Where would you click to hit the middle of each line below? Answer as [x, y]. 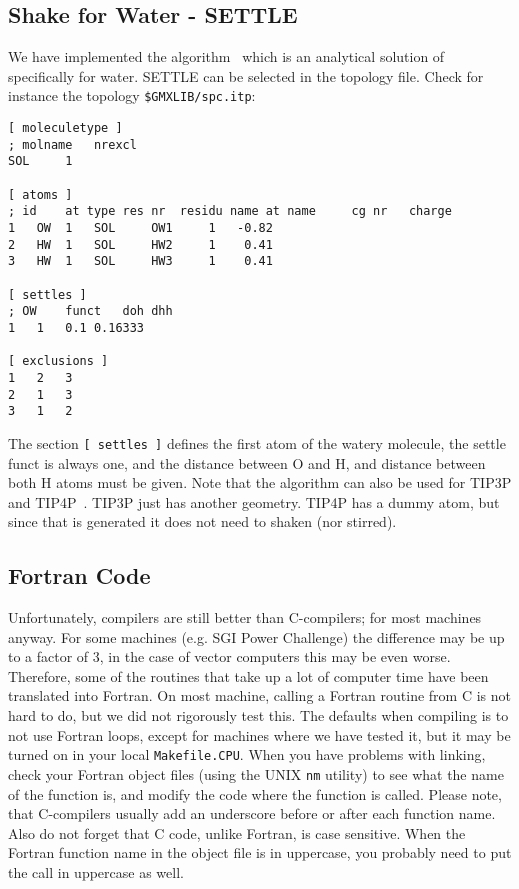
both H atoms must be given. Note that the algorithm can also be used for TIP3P [260, 482]
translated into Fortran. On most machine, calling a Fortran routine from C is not [259, 695]
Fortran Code [79, 575]
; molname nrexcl [72, 144]
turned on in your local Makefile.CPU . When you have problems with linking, [247, 754]
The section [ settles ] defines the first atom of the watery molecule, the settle [257, 442]
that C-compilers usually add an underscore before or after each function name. [252, 813]
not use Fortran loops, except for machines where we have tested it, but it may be [259, 734]
